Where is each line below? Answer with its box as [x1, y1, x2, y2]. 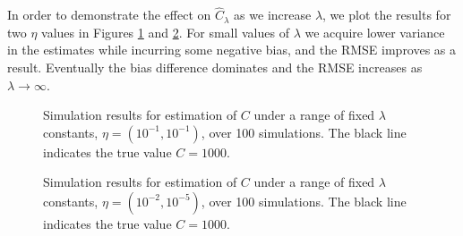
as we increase [234, 5, 312, 24]
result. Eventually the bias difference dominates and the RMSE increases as [7, 58, 423, 76]
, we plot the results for [322, 5, 451, 24]
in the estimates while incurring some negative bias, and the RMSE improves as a [7, 40, 457, 59]
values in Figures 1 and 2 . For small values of [41, 22, 289, 41]
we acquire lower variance [304, 22, 445, 41]
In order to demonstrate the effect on [7, 5, 211, 24]
